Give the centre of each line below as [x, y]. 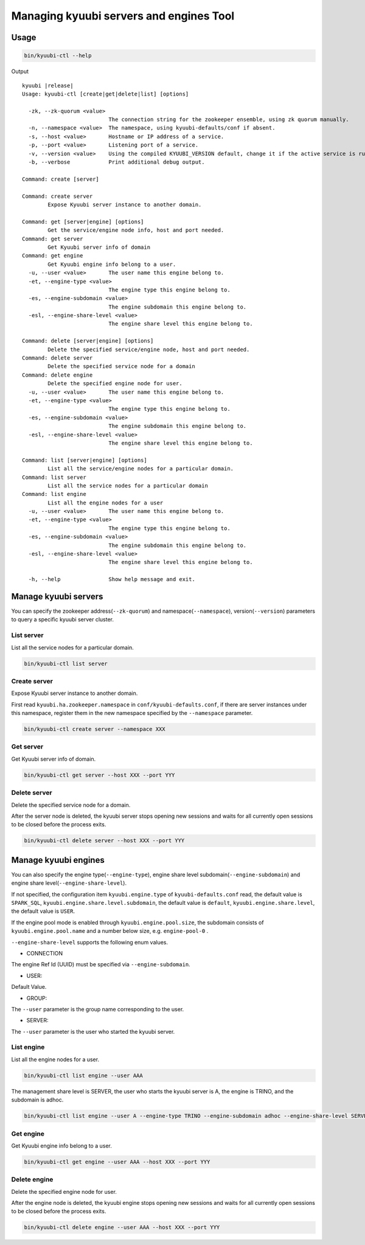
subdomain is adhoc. [37, 1100]
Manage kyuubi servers [57, 597]
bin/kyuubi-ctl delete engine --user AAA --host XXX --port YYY [122, 1227]
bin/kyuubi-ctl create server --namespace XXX [95, 729]
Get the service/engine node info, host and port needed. [136, 230]
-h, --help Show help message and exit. [112, 579]
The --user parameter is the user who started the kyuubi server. [93, 1031]
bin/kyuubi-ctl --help [58, 56]
